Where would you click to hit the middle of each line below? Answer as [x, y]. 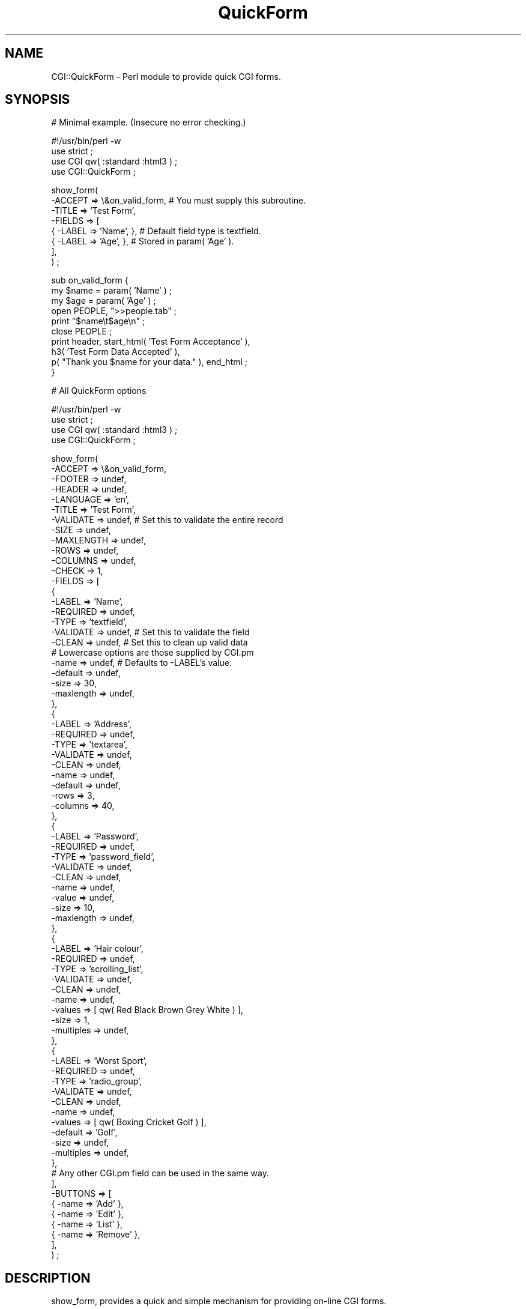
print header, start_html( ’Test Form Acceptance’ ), [151, 342]
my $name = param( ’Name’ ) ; [111, 291]
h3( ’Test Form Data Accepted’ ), [116, 352]
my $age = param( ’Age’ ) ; [104, 301]
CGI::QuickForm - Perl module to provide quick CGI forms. [166, 76]
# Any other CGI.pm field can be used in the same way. [160, 1173]
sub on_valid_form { [90, 280]
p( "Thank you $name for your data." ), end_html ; [150, 362]
